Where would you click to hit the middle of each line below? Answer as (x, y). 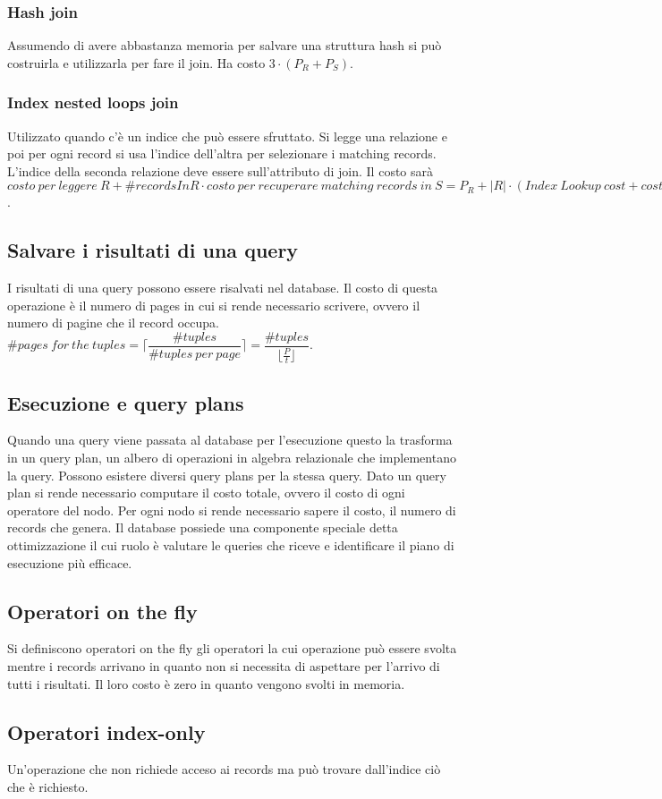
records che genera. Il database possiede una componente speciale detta (203, 527)
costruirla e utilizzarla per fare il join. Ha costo (136, 62)
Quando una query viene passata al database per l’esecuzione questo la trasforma (230, 440)
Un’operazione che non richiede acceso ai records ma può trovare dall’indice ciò (224, 769)
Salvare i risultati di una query (153, 250)
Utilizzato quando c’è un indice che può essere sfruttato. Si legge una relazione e (227, 136)
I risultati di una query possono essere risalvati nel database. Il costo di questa (223, 288)
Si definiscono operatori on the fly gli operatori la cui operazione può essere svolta (232, 648)
